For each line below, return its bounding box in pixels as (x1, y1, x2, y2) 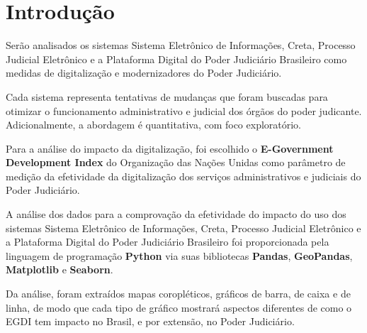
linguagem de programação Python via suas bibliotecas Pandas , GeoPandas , (6, 248, 353, 263)
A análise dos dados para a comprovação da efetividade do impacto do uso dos (6, 207, 346, 222)
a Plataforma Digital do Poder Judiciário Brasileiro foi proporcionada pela (6, 234, 329, 249)
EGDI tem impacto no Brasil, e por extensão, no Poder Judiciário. (6, 314, 295, 329)
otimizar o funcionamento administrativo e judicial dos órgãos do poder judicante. (6, 103, 362, 118)
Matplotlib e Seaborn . (6, 262, 113, 277)
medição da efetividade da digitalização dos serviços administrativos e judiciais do (6, 168, 361, 183)
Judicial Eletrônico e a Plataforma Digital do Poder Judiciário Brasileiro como (6, 51, 347, 66)
